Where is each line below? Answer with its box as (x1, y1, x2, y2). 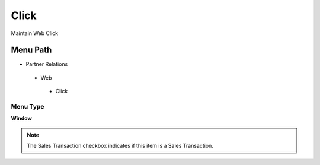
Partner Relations (25, 61, 68, 68)
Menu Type (11, 103, 44, 110)
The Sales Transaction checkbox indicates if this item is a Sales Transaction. (27, 142, 213, 150)
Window (11, 115, 33, 122)
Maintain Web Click (11, 30, 59, 37)
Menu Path (11, 45, 52, 55)
